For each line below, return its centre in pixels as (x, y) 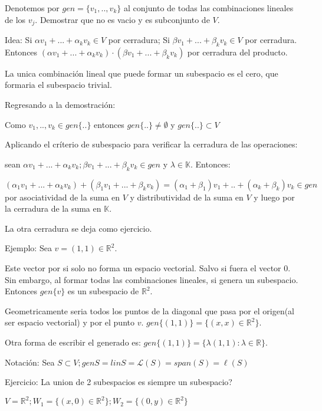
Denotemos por (32, 8)
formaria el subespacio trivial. (58, 85)
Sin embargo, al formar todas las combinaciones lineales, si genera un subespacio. (152, 279)
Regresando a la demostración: (60, 105)
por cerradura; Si (139, 40)
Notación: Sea (30, 362)
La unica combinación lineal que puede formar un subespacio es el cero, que (142, 73)
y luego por (274, 197)
